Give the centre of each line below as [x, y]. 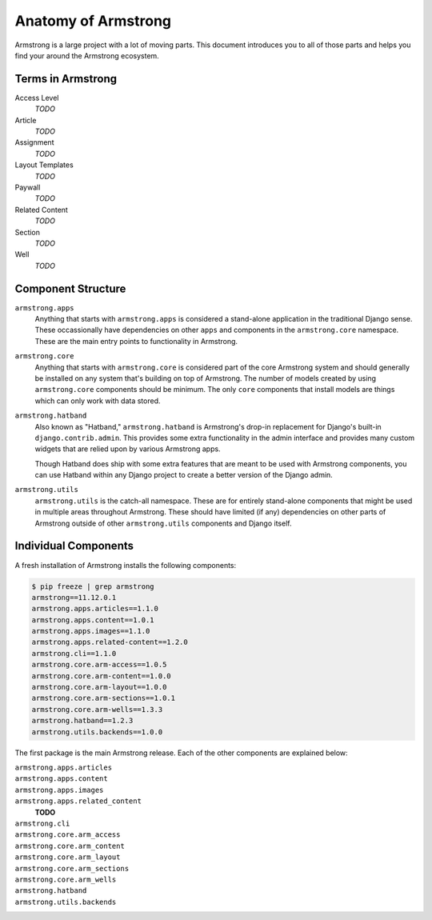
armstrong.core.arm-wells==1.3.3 [97, 709]
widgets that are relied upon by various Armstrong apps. [128, 449]
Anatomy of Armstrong [93, 21]
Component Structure [70, 288]
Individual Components [74, 546]
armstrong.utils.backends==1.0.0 [97, 732]
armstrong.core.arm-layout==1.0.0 [99, 687]
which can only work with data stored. [98, 401]
